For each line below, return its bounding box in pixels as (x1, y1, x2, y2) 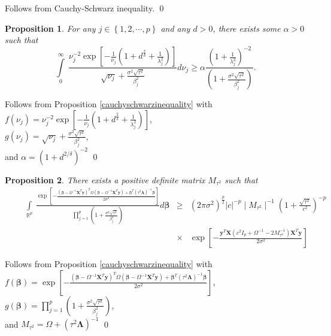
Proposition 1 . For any (5, 22, 96, 34)
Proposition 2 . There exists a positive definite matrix (5, 173, 205, 186)
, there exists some (212, 22, 281, 34)
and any (160, 22, 190, 34)
